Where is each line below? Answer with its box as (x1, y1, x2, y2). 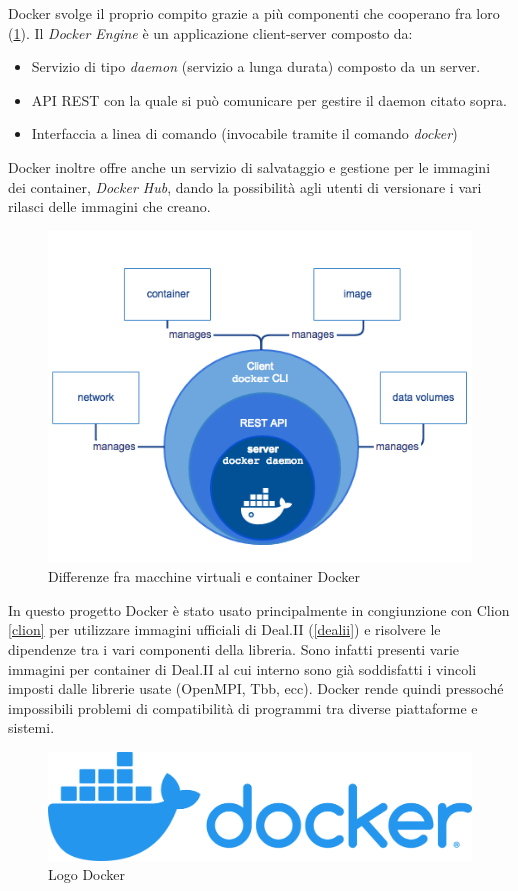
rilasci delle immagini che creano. (8, 196, 211, 217)
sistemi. (8, 717, 55, 738)
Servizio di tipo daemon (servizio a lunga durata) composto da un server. (31, 56, 481, 77)
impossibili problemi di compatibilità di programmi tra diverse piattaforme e (8, 697, 478, 718)
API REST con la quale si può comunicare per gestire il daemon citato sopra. (31, 89, 507, 110)
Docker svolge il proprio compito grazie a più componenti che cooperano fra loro (8, 3, 500, 23)
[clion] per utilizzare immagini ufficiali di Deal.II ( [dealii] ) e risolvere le (8, 619, 441, 640)
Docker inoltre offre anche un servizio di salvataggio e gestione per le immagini (8, 156, 491, 177)
